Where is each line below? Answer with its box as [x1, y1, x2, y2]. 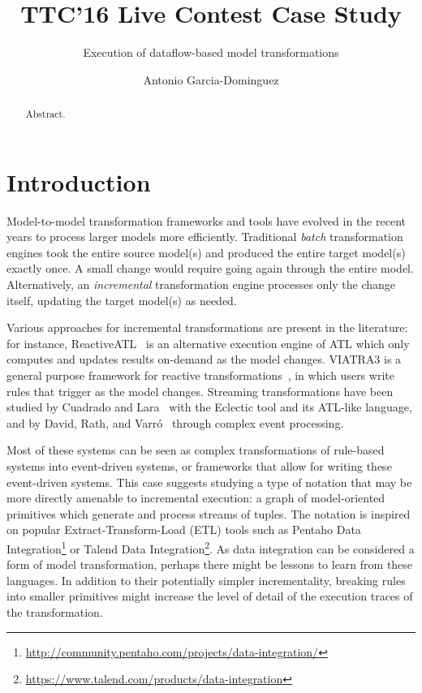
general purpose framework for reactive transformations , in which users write [6, 367, 394, 384]
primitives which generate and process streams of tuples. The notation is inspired [6, 505, 411, 522]
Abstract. [25, 107, 66, 121]
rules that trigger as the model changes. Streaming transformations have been [6, 382, 394, 399]
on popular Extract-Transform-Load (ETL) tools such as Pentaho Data [6, 521, 361, 538]
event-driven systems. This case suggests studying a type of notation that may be [6, 473, 412, 490]
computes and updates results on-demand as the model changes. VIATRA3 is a [6, 351, 402, 368]
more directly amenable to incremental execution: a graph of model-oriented [6, 489, 385, 506]
